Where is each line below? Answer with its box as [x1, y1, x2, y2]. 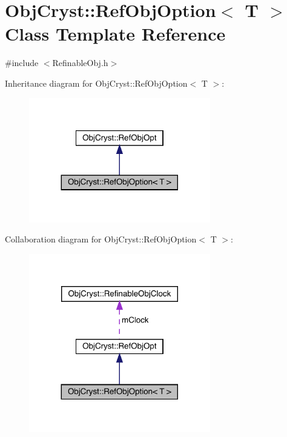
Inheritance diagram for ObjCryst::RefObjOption [5, 76, 188, 89]
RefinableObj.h [52, 56, 108, 69]
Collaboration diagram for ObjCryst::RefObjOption [5, 233, 197, 245]
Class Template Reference [5, 21, 226, 46]
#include [5, 56, 39, 69]
